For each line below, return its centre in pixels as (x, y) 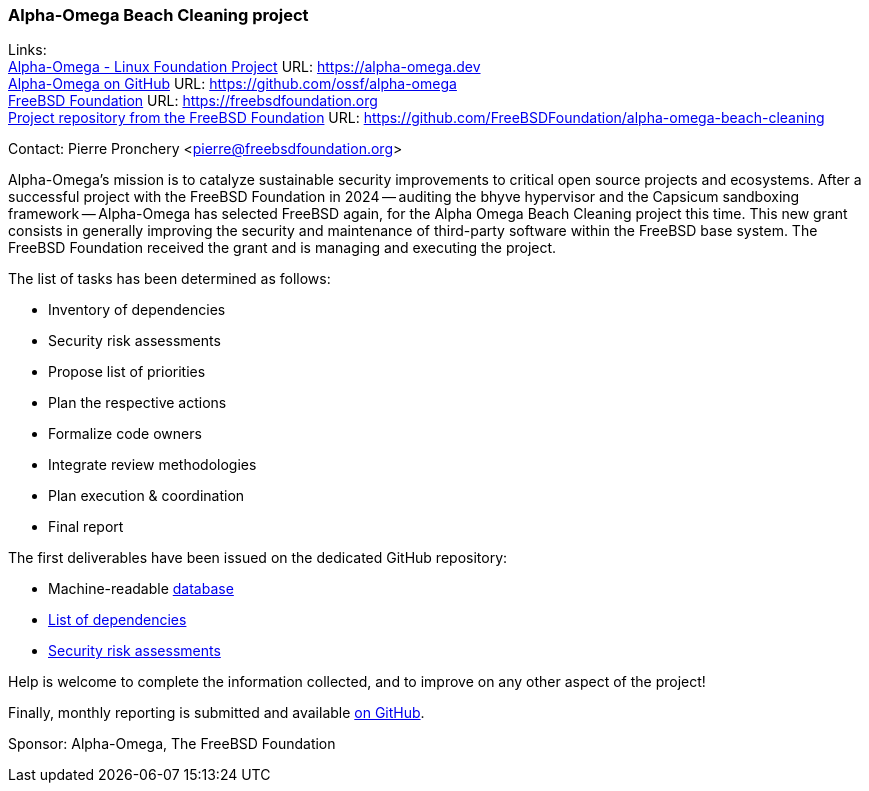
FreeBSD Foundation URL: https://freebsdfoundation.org (193, 101)
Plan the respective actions (137, 403)
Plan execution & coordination (146, 496)
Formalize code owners (125, 434)
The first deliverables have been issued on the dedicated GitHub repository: (258, 558)
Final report (86, 527)
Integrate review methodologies (152, 465)
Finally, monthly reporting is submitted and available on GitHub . (216, 713)
